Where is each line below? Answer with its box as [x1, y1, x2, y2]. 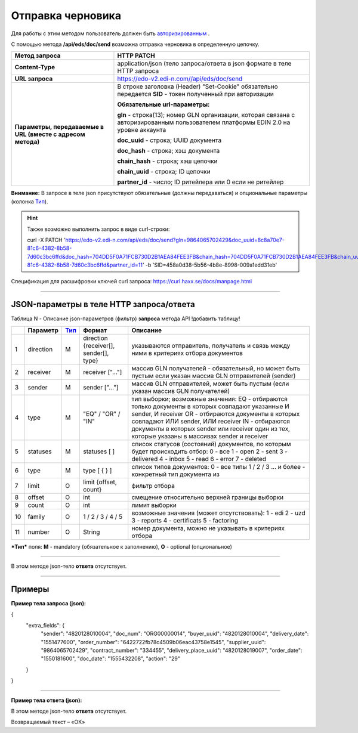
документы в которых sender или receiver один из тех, [131, 424, 291, 432]
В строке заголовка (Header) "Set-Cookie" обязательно [117, 82, 279, 91]
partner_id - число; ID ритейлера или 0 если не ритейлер [117, 178, 284, 186]
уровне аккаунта [117, 126, 166, 134]
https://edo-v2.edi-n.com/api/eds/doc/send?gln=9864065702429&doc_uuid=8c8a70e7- [65, 236, 285, 243]
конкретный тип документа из [131, 470, 220, 478]
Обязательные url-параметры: [117, 100, 210, 109]
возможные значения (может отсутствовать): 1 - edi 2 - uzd [131, 509, 305, 517]
